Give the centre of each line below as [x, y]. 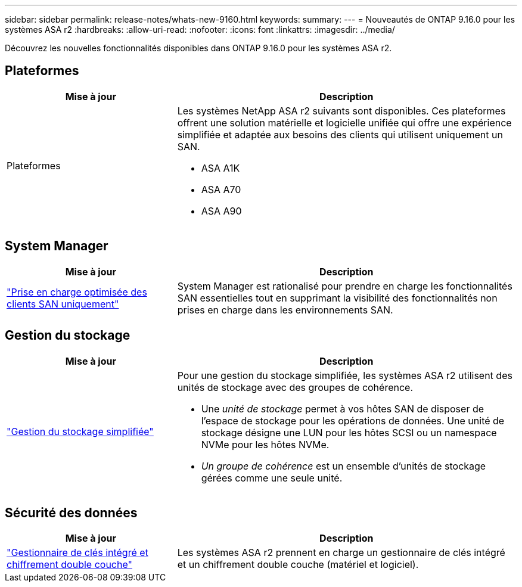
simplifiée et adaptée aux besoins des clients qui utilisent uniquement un [340, 134]
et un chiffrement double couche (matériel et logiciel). [298, 565]
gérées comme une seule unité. [272, 478]
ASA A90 [221, 211]
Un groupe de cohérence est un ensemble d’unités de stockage [344, 466]
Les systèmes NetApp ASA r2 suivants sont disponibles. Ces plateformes [341, 111]
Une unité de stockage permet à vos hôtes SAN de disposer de [343, 409]
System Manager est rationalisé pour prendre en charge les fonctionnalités [345, 286]
